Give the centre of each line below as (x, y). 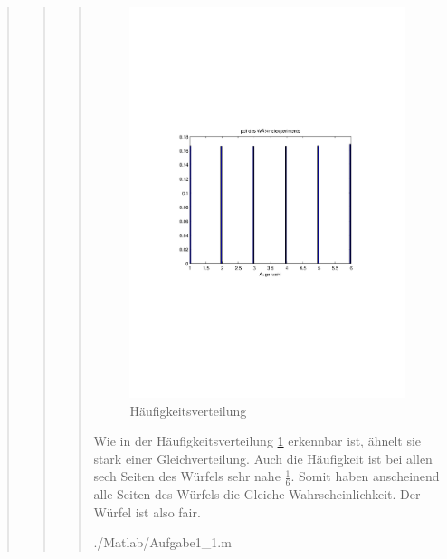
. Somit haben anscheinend (365, 476)
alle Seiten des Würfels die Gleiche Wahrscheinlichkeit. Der (257, 494)
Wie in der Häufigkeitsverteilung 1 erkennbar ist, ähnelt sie (257, 441)
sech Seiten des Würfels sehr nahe (187, 476)
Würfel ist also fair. (147, 511)
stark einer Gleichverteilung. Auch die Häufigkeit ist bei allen (263, 458)
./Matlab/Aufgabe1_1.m (162, 542)
